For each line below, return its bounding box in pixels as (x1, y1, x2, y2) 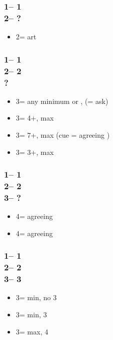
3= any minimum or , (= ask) (16, 95, 108, 106)
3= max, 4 (16, 326, 48, 336)
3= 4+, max (16, 112, 54, 123)
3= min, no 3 (16, 292, 57, 303)
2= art (16, 31, 37, 42)
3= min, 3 (16, 309, 47, 320)
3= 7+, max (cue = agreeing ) (16, 129, 110, 140)
